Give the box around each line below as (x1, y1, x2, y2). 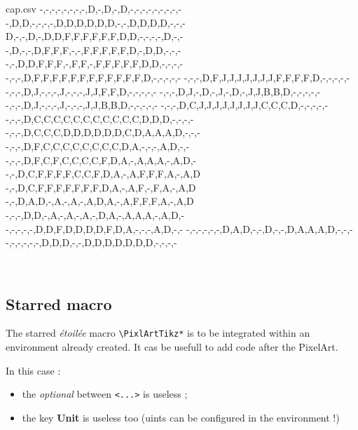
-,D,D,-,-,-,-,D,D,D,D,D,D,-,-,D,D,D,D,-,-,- (6, 15, 186, 29)
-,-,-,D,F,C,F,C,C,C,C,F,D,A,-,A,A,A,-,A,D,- (6, 152, 197, 167)
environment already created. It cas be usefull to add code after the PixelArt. (6, 340, 338, 354)
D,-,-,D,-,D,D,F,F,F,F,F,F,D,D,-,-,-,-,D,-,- (6, 29, 184, 43)
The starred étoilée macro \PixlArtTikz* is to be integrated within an (6, 325, 310, 340)
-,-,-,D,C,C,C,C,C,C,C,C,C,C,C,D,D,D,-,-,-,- (6, 111, 194, 126)
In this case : (6, 363, 61, 377)
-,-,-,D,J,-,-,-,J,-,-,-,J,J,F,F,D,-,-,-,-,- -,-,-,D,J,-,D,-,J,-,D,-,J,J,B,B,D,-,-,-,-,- (6, 83, 321, 98)
